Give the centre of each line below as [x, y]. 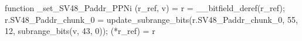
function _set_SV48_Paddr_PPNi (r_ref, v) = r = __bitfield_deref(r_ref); [145, 8]
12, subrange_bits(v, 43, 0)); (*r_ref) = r [80, 31]
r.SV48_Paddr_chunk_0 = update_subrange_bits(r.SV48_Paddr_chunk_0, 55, [151, 19]
